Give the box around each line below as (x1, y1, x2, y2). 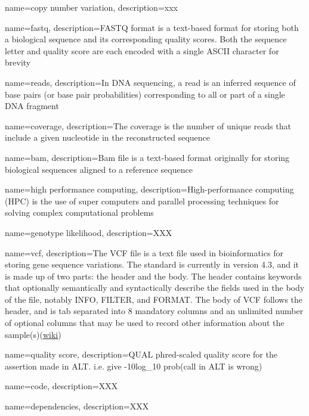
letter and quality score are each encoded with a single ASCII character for (5, 44, 279, 57)
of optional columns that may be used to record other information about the (5, 316, 285, 329)
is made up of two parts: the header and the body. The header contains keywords (5, 269, 302, 282)
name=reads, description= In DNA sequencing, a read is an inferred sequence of (5, 76, 296, 88)
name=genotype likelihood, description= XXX (5, 226, 172, 238)
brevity (5, 56, 31, 69)
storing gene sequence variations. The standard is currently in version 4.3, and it (5, 258, 299, 271)
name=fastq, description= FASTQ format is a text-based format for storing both (5, 21, 299, 33)
